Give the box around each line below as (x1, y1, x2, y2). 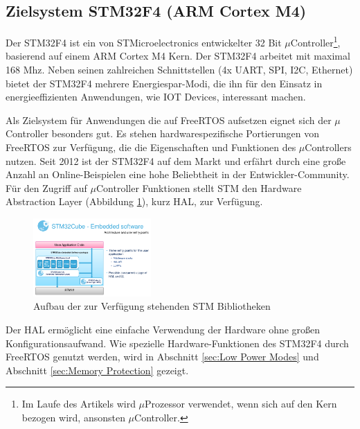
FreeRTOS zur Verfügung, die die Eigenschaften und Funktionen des (6, 140, 296, 155)
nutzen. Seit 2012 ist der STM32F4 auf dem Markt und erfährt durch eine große (6, 153, 346, 168)
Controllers (305, 140, 352, 155)
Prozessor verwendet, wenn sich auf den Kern (145, 396, 337, 411)
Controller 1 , (290, 33, 341, 49)
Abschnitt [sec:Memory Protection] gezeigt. (6, 362, 189, 377)
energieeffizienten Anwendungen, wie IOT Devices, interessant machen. (6, 89, 306, 104)
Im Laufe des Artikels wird (21, 396, 136, 411)
